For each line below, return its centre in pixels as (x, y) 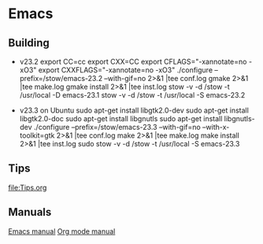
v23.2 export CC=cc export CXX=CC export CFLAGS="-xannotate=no (133, 61)
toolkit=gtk (37, 135)
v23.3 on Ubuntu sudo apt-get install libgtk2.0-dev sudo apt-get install (134, 110)
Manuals (30, 212)
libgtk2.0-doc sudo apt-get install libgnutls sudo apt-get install (121, 118)
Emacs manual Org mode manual (62, 231)
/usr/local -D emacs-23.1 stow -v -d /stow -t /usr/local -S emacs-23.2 (132, 95)
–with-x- (216, 127)
